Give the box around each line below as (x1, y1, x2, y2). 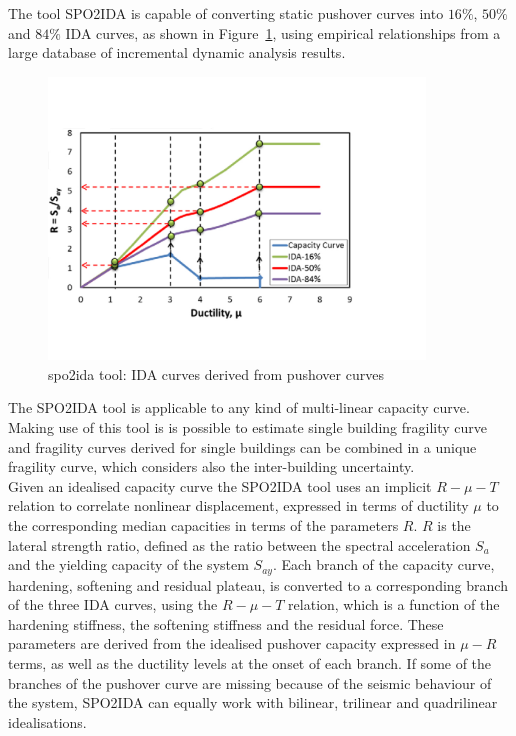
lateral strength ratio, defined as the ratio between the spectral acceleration (8, 534, 471, 555)
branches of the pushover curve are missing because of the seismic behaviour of (8, 672, 492, 693)
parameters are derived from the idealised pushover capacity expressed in (8, 633, 456, 654)
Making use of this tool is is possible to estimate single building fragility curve (8, 417, 488, 438)
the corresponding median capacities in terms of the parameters (8, 514, 399, 535)
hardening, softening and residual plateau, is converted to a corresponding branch (8, 574, 508, 595)
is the (437, 514, 471, 535)
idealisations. (8, 711, 87, 732)
